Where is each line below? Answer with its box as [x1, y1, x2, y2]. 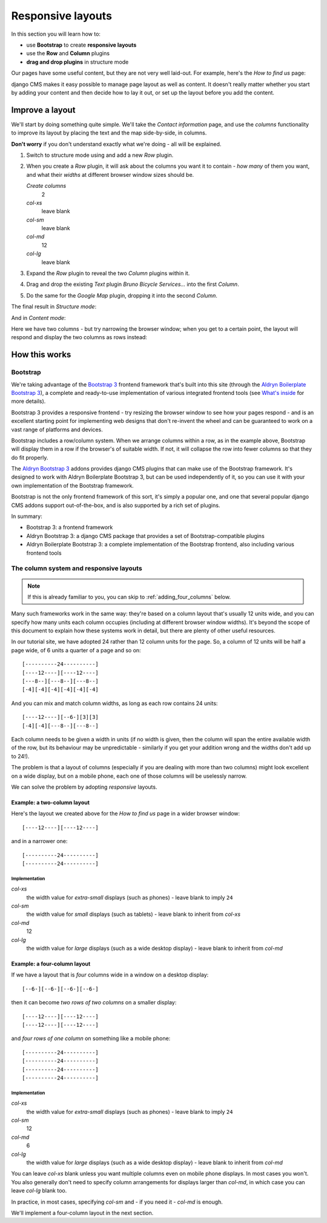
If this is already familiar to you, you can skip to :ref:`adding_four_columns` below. [27, 593, 231, 600]
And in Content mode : [11, 314, 66, 321]
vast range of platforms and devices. [11, 426, 103, 433]
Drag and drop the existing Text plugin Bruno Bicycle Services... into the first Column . [26, 280, 239, 288]
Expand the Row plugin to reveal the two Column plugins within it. [26, 270, 190, 277]
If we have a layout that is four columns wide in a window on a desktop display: [11, 971, 209, 978]
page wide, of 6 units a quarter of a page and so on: [11, 646, 142, 654]
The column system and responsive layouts [11, 564, 142, 572]
